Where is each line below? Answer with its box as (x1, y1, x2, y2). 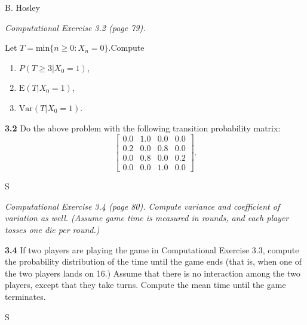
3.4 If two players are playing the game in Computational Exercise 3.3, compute (5, 243, 299, 256)
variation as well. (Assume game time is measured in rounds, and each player (5, 211, 289, 224)
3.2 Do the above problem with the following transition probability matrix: (5, 121, 281, 134)
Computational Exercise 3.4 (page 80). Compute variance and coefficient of (5, 200, 280, 212)
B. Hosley (5, 1, 40, 13)
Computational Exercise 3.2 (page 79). (5, 21, 146, 33)
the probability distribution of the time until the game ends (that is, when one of (5, 255, 302, 268)
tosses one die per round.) (5, 223, 100, 236)
